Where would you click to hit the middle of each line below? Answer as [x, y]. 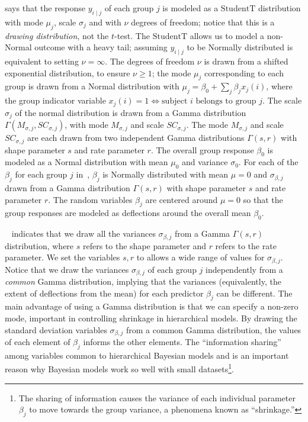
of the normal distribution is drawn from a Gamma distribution [131, 112]
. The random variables [90, 199]
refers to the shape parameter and [144, 245]
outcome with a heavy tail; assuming [101, 47]
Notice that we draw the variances [67, 269]
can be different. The [254, 293]
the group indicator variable [55, 100]
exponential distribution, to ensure [68, 73]
